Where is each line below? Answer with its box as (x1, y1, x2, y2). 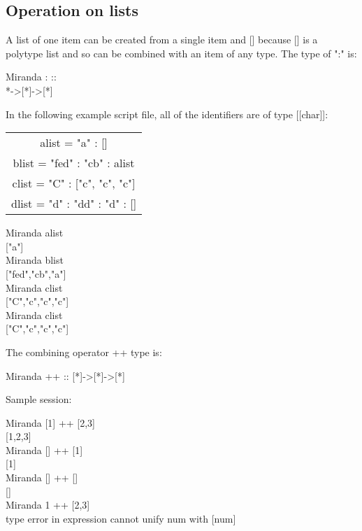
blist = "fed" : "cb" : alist (13, 155, 135, 171)
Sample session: (6, 392, 72, 406)
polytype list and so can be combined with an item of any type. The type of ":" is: (6, 45, 357, 60)
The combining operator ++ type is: (6, 344, 162, 359)
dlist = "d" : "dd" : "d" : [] (11, 195, 137, 212)
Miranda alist (6, 225, 64, 240)
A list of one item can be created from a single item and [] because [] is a (6, 32, 318, 47)
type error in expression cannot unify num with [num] (6, 511, 236, 525)
